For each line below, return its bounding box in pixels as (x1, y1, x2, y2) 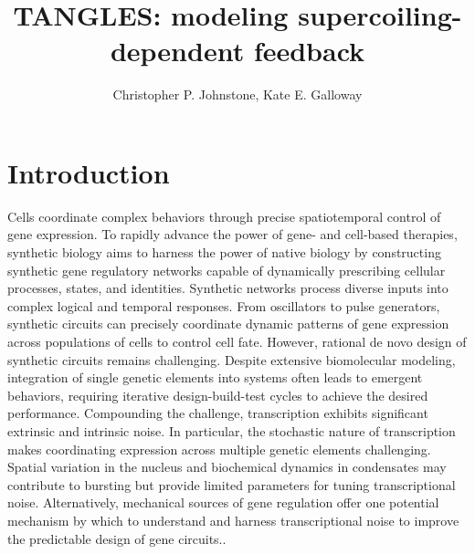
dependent (110, 32, 245, 69)
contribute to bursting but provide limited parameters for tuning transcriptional (7, 475, 456, 494)
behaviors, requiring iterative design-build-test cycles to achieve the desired (7, 385, 428, 404)
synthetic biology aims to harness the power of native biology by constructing (7, 243, 441, 262)
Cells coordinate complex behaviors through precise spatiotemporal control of (7, 206, 441, 225)
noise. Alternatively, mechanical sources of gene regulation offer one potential (7, 493, 439, 512)
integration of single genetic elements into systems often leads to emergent (7, 368, 423, 387)
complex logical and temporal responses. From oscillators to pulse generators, (7, 296, 440, 315)
